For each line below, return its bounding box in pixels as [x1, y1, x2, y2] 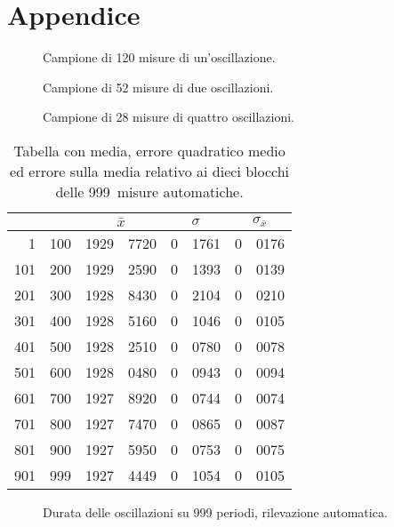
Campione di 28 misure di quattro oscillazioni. [43, 108, 294, 126]
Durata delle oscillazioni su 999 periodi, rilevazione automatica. [43, 502, 388, 521]
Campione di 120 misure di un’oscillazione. [43, 48, 276, 67]
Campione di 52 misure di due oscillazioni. [43, 77, 274, 96]
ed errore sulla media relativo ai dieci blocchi [10, 160, 290, 181]
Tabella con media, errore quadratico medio [13, 140, 285, 161]
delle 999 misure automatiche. [55, 180, 244, 202]
